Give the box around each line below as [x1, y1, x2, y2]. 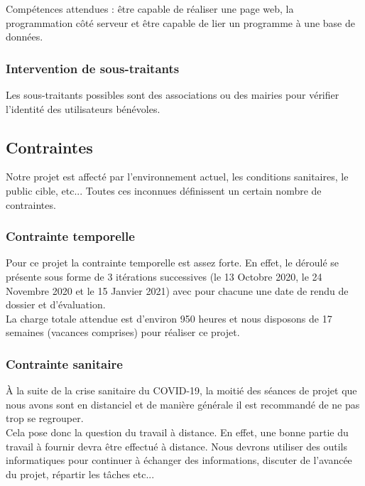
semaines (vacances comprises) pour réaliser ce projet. [6, 325, 240, 340]
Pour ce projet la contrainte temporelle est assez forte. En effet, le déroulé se [6, 255, 339, 270]
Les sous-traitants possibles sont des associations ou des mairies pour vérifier [6, 87, 339, 102]
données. [6, 29, 43, 44]
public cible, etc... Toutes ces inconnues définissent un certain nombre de [6, 183, 322, 198]
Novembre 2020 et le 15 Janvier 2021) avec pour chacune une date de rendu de [6, 283, 349, 298]
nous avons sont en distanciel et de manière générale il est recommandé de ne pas [6, 396, 360, 411]
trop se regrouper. [6, 411, 84, 426]
